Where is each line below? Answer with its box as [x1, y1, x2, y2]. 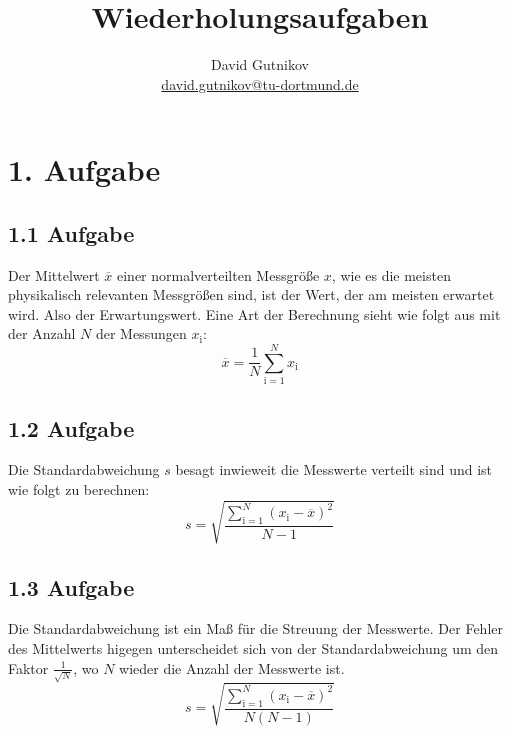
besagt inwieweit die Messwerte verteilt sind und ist [175, 459, 493, 480]
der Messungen [95, 323, 187, 344]
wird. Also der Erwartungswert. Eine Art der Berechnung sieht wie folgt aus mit [8, 303, 501, 324]
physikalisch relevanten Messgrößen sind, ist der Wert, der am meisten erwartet [8, 284, 495, 305]
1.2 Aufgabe [8, 412, 135, 443]
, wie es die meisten [331, 264, 451, 285]
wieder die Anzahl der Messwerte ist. [119, 657, 345, 678]
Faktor [8, 657, 49, 678]
